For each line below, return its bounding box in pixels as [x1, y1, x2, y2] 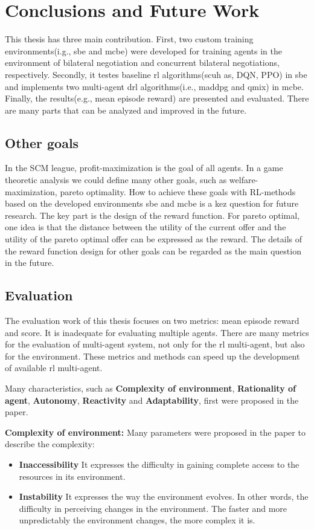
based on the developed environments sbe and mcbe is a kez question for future [5, 197, 299, 210]
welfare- [229, 173, 258, 186]
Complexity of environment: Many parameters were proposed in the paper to [5, 425, 306, 438]
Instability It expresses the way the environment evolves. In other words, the [19, 490, 309, 503]
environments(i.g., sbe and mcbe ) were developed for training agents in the [5, 44, 282, 57]
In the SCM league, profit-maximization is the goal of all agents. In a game [5, 161, 283, 174]
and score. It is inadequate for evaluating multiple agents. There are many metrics [5, 326, 309, 338]
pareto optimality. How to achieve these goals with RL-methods [60, 185, 296, 198]
